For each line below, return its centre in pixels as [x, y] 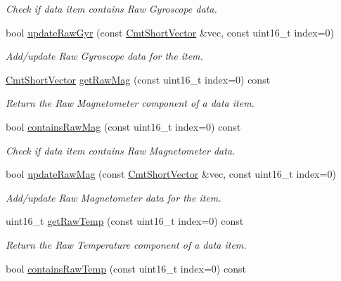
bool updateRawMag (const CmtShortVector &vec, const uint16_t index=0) [171, 174]
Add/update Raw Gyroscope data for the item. [104, 56]
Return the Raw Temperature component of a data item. [126, 244]
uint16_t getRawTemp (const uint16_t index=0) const [125, 221]
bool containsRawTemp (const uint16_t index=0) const [126, 268]
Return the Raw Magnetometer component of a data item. [130, 103]
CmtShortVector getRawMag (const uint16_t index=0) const [138, 79]
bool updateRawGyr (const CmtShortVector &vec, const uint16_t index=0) [170, 32]
